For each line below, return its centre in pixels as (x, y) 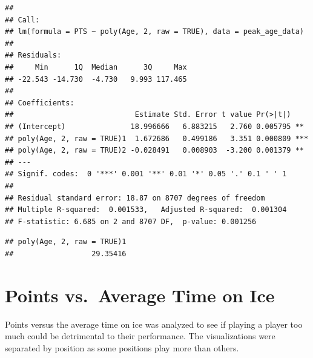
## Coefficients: (40, 103)
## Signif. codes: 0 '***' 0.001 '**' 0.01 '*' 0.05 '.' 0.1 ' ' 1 (146, 174)
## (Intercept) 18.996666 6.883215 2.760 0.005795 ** (154, 126)
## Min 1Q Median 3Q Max (96, 67)
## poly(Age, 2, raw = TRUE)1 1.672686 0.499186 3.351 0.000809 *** (157, 138)
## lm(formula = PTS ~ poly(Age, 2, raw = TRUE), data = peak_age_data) (154, 32)
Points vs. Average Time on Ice (140, 295)
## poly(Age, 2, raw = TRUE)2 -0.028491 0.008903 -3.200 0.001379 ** (154, 151)
